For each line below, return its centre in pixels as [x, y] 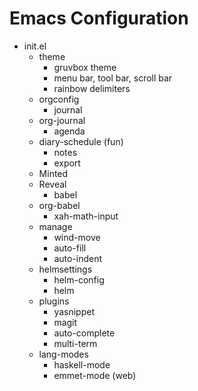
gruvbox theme [85, 67]
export [67, 163]
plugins [54, 301]
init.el [35, 46]
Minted [53, 173]
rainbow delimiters [92, 88]
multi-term [75, 343]
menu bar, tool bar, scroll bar [113, 78]
